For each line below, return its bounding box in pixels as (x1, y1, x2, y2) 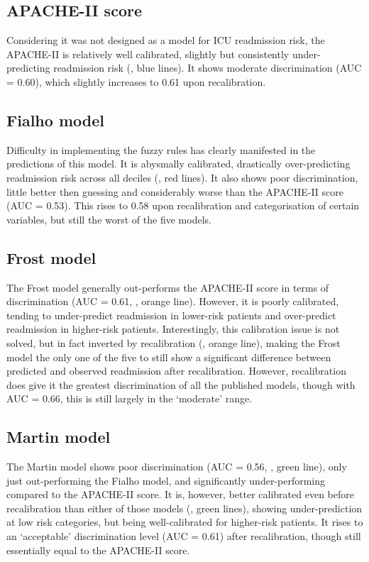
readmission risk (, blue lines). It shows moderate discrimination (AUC (53, 60, 362, 75)
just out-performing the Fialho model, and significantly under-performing (6, 473, 326, 487)
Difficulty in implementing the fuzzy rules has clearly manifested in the (6, 142, 316, 157)
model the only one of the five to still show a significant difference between (6, 349, 331, 364)
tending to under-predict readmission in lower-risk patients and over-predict (6, 307, 336, 322)
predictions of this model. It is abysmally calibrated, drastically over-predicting (6, 156, 351, 171)
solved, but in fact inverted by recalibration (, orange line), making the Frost (6, 335, 341, 350)
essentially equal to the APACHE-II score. (6, 542, 190, 557)
